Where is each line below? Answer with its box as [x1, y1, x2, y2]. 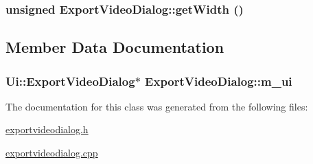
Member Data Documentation [5, 36, 224, 58]
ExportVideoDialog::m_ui [145, 72, 292, 89]
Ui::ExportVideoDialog [5, 72, 135, 89]
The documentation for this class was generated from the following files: [5, 99, 308, 113]
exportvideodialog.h [5, 122, 89, 137]
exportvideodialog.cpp [5, 145, 98, 160]
